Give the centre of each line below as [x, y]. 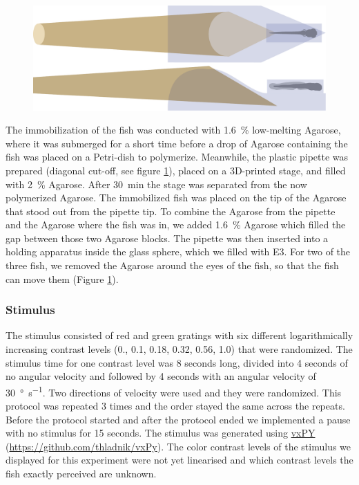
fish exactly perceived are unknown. [81, 474]
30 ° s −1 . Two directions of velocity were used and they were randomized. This [174, 391]
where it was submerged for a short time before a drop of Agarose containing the [177, 143]
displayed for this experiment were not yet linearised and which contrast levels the [179, 460]
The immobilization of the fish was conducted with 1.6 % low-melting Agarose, [173, 130]
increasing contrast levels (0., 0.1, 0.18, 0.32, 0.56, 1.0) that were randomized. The [179, 349]
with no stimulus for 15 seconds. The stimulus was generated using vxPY [161, 433]
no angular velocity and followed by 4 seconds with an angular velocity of [161, 376]
